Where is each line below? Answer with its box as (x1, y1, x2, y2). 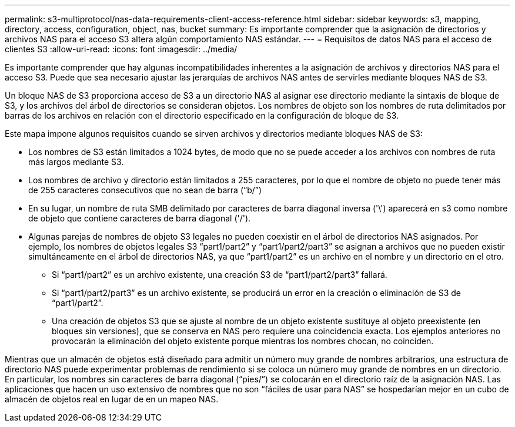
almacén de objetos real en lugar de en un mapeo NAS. (5, 394, 219, 404)
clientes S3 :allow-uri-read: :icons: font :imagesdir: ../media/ (5, 44, 238, 54)
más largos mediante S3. (28, 157, 124, 167)
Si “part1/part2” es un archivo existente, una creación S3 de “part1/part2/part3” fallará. (52, 270, 387, 280)
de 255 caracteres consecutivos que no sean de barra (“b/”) (28, 185, 262, 195)
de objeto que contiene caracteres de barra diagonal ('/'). (28, 213, 251, 223)
